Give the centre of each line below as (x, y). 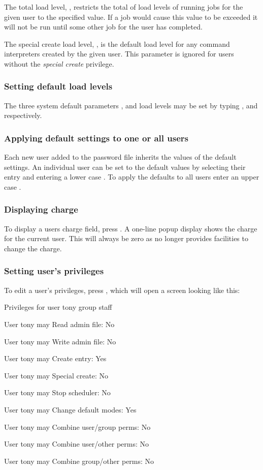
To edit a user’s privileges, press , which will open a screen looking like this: (122, 290)
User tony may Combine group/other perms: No (79, 461)
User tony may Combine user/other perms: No (77, 444)
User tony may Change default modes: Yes (70, 409)
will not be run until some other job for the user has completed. (103, 27)
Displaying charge (41, 209)
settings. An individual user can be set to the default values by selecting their (125, 167)
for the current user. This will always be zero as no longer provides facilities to (126, 238)
